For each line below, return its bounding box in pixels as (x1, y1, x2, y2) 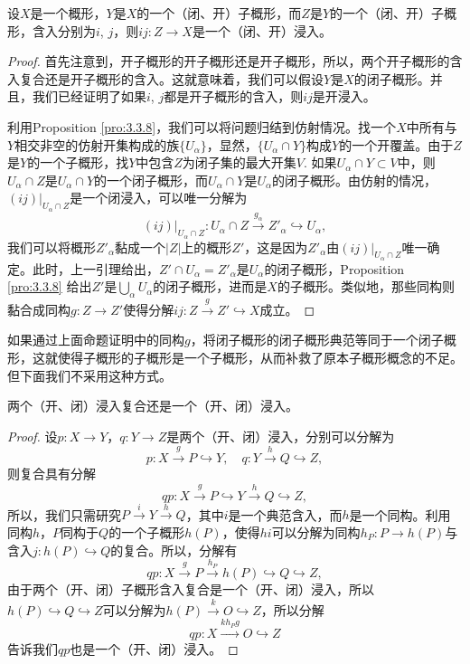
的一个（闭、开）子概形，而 (136, 4, 302, 22)
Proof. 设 (7, 426, 58, 445)
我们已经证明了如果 (32, 87, 146, 106)
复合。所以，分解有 (123, 540, 238, 559)
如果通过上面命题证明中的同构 (7, 330, 184, 349)
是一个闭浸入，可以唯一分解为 (70, 188, 248, 207)
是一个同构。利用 (349, 505, 451, 524)
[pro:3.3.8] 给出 (7, 277, 92, 296)
